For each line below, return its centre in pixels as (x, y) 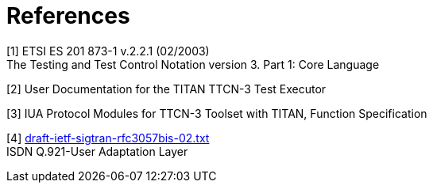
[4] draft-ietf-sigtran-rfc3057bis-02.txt (108, 138)
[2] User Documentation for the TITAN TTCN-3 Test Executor (166, 89)
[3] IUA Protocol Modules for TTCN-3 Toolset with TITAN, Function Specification (217, 113)
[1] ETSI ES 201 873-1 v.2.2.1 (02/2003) (108, 51)
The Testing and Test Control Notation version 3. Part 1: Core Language (193, 64)
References (68, 16)
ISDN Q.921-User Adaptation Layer (97, 151)
